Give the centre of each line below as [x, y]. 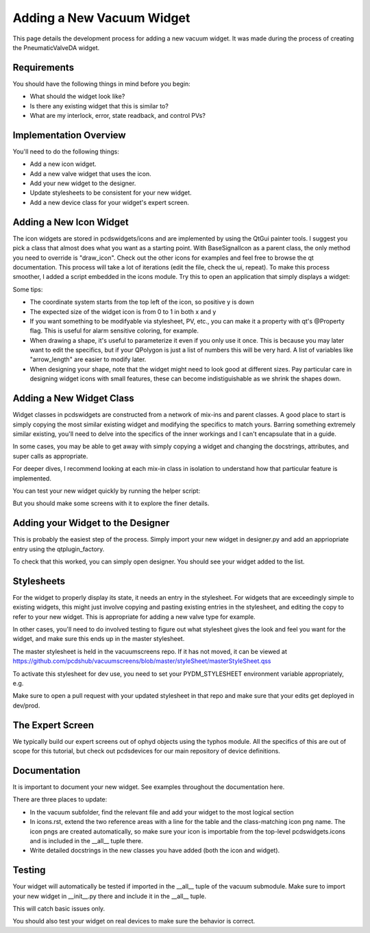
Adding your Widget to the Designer [91, 523]
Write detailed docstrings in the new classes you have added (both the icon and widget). [155, 851]
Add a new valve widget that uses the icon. [91, 173]
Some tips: [28, 289]
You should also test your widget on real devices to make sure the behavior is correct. [134, 921]
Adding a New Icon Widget [71, 222]
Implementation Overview [69, 135]
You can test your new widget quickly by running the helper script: [107, 491]
